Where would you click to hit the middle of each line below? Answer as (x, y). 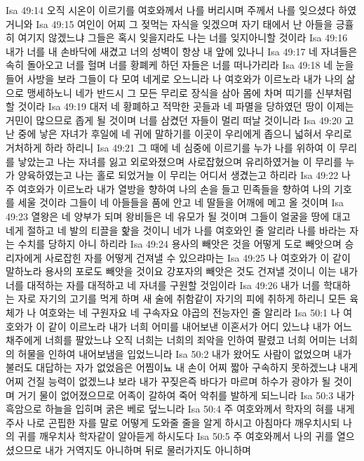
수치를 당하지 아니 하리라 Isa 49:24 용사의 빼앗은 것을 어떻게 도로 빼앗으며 (180, 244)
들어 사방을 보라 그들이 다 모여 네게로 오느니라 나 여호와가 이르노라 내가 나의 (174, 78)
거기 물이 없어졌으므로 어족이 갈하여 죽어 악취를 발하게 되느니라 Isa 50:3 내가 (186, 395)
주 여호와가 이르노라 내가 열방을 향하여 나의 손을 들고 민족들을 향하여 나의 (168, 188)
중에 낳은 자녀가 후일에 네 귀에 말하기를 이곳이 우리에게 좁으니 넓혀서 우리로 (185, 134)
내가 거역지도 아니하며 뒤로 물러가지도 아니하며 (148, 450)
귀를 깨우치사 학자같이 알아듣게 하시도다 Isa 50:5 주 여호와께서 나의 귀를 (176, 436)
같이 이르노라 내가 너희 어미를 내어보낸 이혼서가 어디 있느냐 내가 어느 (200, 326)
